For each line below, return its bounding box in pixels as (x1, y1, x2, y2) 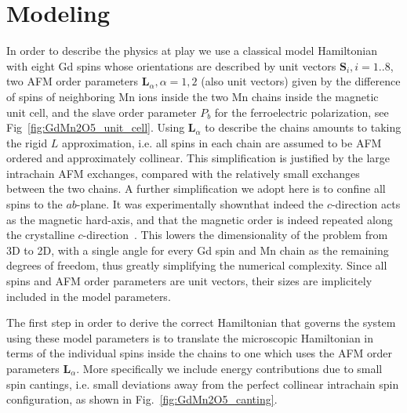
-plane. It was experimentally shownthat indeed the (76, 196, 324, 212)
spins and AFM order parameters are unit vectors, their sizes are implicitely (6, 273, 372, 289)
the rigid (6, 134, 48, 150)
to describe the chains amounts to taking (205, 119, 402, 136)
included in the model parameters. (6, 288, 171, 304)
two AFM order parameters (6, 73, 139, 89)
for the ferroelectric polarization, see (214, 103, 389, 120)
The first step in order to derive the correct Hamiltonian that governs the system (6, 314, 396, 331)
